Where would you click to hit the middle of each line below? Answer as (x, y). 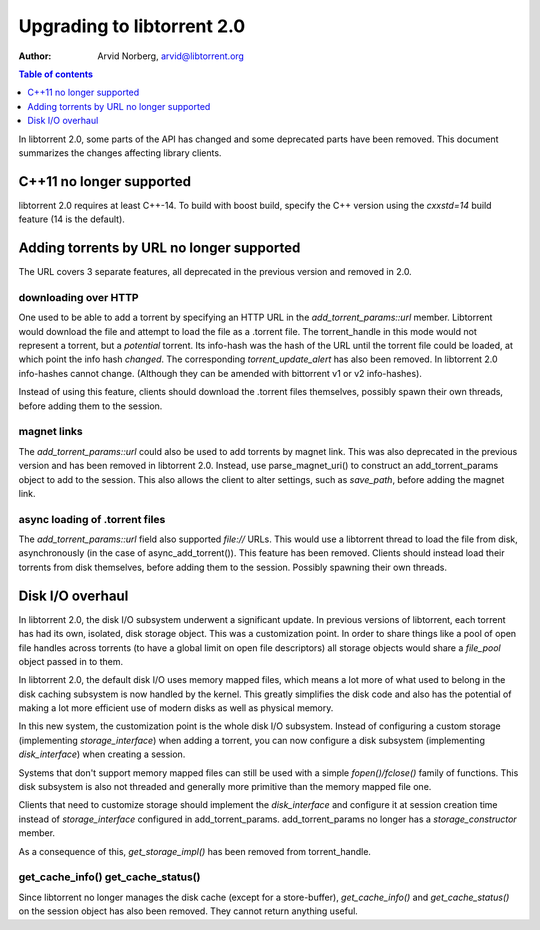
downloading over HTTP (78, 297)
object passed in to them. (71, 661)
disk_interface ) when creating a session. (102, 754)
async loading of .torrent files (92, 519)
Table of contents (56, 74)
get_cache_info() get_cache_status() (109, 877)
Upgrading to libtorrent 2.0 (132, 26)
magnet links (51, 432)
